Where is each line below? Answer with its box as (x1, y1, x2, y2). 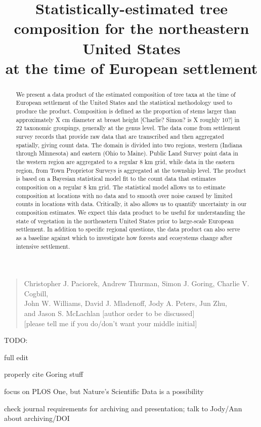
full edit (4, 352, 28, 362)
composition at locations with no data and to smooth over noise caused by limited (16, 191, 233, 200)
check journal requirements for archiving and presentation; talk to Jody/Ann (4, 403, 242, 413)
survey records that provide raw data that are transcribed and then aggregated (16, 132, 224, 141)
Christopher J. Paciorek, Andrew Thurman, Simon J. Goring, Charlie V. (24, 278, 249, 289)
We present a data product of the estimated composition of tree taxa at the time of (16, 90, 236, 98)
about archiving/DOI (4, 413, 70, 423)
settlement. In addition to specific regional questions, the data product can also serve (16, 225, 240, 234)
